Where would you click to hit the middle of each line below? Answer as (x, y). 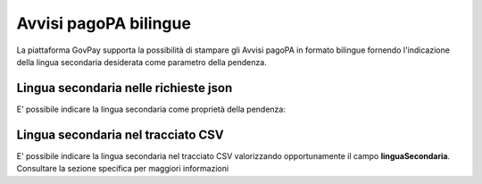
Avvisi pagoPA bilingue (104, 23)
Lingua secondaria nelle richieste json (125, 88)
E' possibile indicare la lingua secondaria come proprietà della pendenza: (151, 109)
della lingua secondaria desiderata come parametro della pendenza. (141, 62)
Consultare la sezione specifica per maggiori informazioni (123, 169)
